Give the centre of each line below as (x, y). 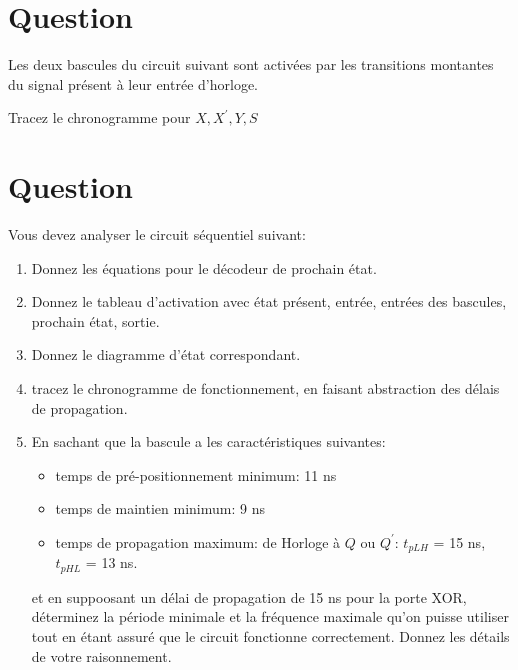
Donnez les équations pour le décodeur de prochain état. (204, 267)
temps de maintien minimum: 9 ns (160, 508)
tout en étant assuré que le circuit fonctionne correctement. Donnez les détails (270, 636)
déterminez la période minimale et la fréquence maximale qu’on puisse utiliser (270, 616)
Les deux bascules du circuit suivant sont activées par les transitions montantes (251, 64)
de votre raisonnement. (101, 655)
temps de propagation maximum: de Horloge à (198, 541)
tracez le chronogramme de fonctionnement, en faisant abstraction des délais (265, 388)
